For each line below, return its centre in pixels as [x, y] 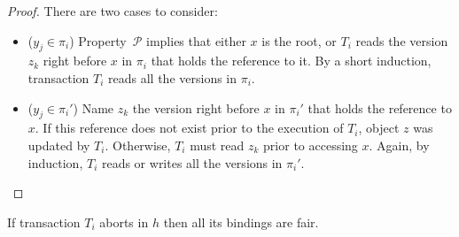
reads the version [402, 40]
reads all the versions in [173, 77]
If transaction [44, 222]
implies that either [196, 40]
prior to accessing [311, 145]
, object [379, 128]
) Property [98, 40]
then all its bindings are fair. [241, 222]
